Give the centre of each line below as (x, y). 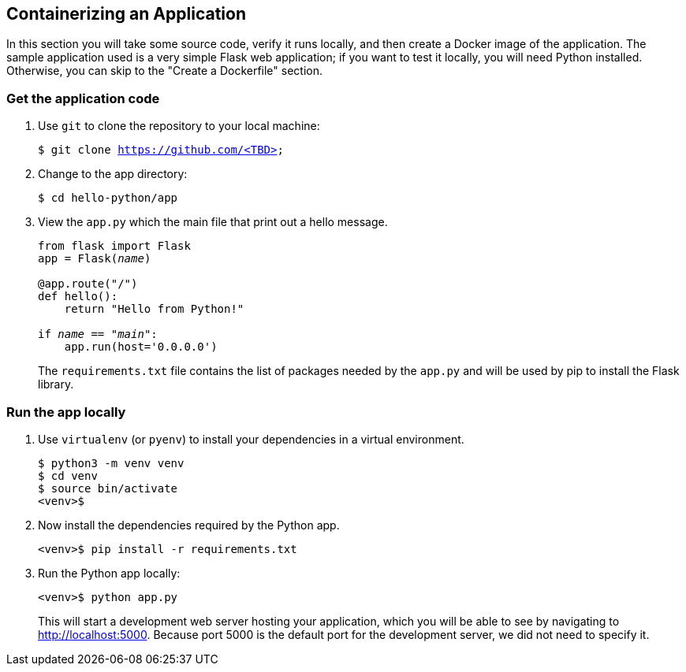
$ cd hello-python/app (108, 198)
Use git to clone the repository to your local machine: (179, 126)
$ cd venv (68, 475)
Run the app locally (66, 412)
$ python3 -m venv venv (111, 463)
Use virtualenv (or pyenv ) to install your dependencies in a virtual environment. (251, 439)
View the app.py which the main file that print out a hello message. (213, 222)
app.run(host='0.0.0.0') (141, 347)
